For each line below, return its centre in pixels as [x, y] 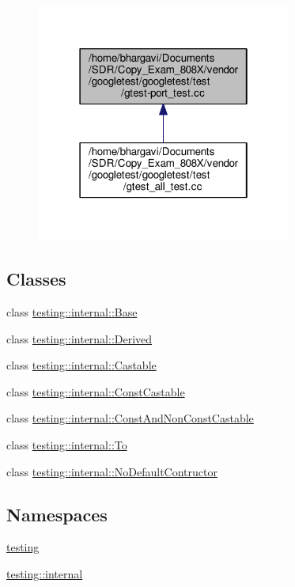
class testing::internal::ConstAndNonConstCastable [130, 418]
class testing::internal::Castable [81, 365]
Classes [36, 279]
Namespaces [57, 514]
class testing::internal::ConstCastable [96, 391]
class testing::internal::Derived [79, 338]
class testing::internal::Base [72, 312]
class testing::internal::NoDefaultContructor [112, 471]
